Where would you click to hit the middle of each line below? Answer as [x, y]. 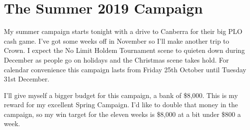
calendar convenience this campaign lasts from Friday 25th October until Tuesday [125, 69]
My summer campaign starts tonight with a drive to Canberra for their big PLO [123, 31]
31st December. [27, 79]
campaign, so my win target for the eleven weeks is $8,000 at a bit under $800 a [122, 114]
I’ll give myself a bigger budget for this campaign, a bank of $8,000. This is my [121, 95]
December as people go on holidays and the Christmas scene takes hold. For [117, 59]
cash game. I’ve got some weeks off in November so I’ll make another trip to [117, 41]
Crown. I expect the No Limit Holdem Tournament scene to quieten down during [125, 50]
